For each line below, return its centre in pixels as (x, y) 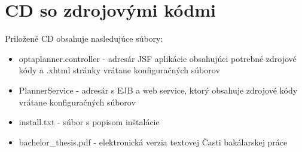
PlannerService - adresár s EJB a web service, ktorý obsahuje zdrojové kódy (158, 90)
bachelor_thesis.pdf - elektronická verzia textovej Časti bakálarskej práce (153, 142)
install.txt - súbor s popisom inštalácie (89, 122)
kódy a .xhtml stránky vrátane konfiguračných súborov (119, 70)
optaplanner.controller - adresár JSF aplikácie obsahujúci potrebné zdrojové (158, 58)
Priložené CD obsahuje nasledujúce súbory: (84, 38)
